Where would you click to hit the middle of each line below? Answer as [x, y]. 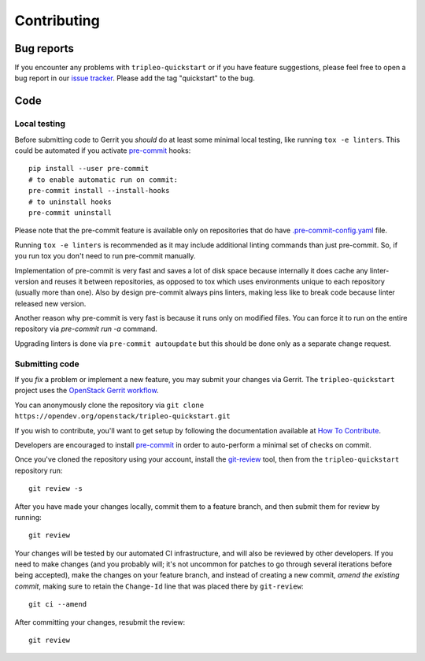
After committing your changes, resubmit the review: [100, 622]
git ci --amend [58, 604]
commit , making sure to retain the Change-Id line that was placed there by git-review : [159, 586]
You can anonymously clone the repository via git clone [109, 405]
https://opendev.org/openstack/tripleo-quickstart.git [123, 416]
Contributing [57, 20]
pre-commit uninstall [70, 212]
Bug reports [44, 48]
